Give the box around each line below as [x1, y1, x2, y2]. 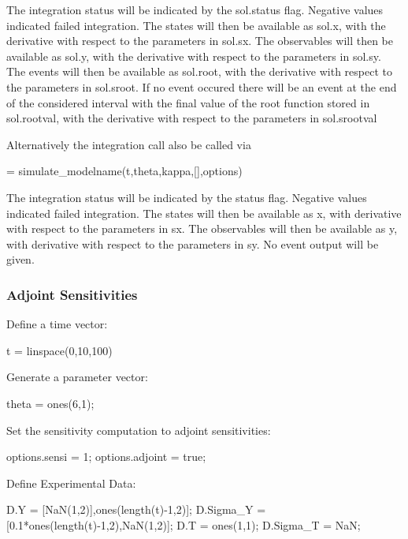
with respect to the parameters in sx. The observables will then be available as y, [6, 220, 398, 237]
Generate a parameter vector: [6, 369, 148, 385]
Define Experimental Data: [6, 474, 136, 491]
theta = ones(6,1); [6, 395, 95, 411]
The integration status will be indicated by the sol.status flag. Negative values [6, 2, 384, 17]
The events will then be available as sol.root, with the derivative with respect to [6, 63, 392, 80]
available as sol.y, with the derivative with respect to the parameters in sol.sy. [6, 47, 381, 64]
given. [6, 251, 35, 268]
